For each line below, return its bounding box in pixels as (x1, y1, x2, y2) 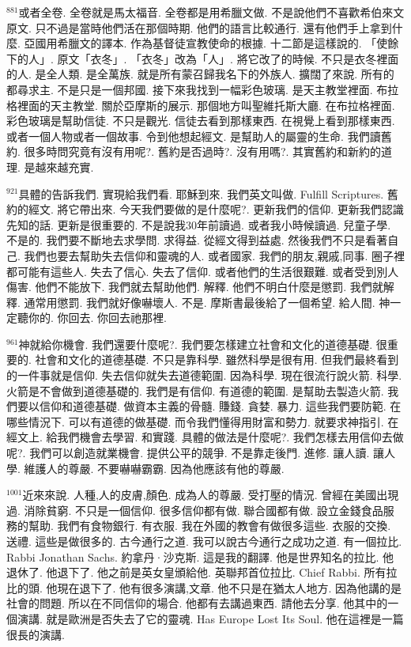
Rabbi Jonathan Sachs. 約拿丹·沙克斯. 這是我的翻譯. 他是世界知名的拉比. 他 (6, 548, 394, 565)
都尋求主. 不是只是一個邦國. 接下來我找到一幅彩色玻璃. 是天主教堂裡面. (6, 81, 373, 97)
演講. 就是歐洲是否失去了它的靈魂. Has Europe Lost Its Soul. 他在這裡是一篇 (17, 610, 404, 626)
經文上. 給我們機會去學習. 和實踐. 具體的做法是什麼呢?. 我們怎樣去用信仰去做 (6, 429, 404, 445)
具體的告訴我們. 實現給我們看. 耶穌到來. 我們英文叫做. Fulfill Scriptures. (18, 185, 384, 202)
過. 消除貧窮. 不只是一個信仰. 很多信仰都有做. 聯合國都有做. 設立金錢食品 (6, 501, 383, 518)
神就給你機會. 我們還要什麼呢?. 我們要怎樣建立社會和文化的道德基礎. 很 (18, 335, 387, 352)
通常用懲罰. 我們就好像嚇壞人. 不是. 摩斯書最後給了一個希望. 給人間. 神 (24, 293, 390, 310)
